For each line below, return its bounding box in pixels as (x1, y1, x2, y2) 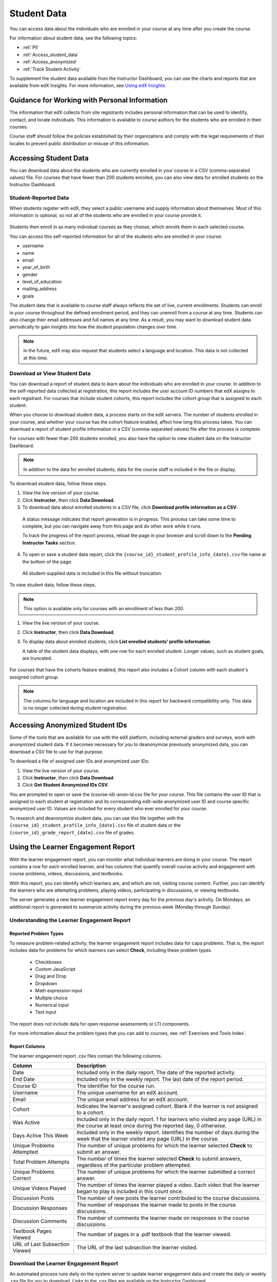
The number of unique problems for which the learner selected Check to (76, 1141, 252, 1149)
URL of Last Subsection (12, 1240, 70, 1248)
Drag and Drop (35, 973, 67, 979)
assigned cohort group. (9, 674, 59, 680)
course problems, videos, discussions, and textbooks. (9, 871, 124, 877)
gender (22, 271, 38, 277)
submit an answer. (76, 1148, 121, 1155)
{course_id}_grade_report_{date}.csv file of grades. (9, 829, 135, 835)
